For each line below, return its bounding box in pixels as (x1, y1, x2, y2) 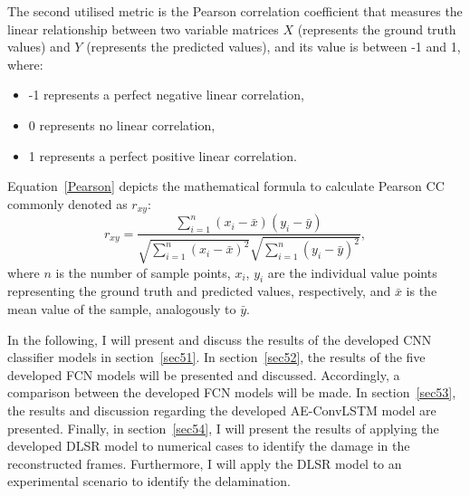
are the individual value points (267, 262, 437, 281)
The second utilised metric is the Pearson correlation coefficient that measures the (7, 2, 463, 20)
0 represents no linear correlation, (28, 115, 216, 134)
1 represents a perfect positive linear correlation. (28, 146, 297, 165)
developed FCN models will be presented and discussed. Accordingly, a (7, 365, 400, 384)
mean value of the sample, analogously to (7, 300, 236, 319)
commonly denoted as (7, 194, 128, 213)
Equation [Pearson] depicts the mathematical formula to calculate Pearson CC (7, 176, 445, 196)
